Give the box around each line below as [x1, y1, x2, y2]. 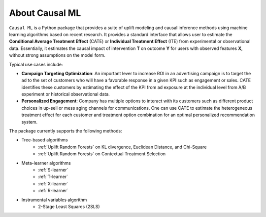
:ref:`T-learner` [38, 174, 68, 180]
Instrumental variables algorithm [21, 197, 87, 203]
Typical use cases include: [9, 61, 64, 67]
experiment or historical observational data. [21, 91, 110, 97]
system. [21, 119, 38, 125]
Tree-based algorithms [21, 137, 68, 143]
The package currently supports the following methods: [9, 128, 123, 134]
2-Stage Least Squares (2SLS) [38, 203, 100, 210]
